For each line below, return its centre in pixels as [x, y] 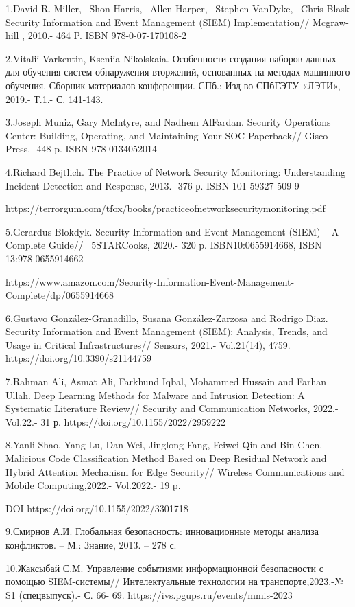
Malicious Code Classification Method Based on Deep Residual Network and [166, 458]
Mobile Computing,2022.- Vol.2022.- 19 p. [93, 485]
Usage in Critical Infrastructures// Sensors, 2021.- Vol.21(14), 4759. [148, 344]
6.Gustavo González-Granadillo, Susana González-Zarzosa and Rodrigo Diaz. [167, 318]
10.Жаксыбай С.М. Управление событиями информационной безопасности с [164, 568]
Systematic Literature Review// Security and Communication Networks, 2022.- [172, 408]
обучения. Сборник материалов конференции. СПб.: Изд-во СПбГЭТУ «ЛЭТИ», [173, 85]
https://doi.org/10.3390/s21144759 [78, 358]
